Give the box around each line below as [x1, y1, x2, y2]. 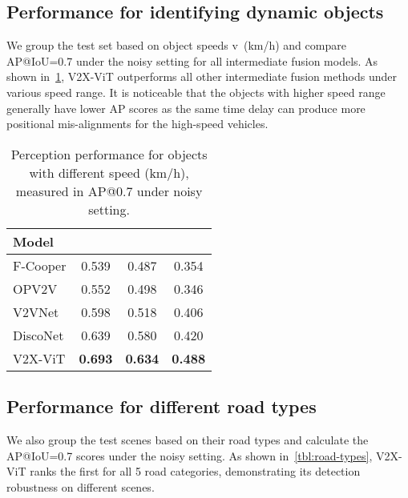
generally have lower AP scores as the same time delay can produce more [6, 99, 366, 116]
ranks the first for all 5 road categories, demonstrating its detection [30, 463, 361, 480]
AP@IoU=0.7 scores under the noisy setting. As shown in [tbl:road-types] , [6, 447, 373, 464]
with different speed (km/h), [29, 163, 189, 182]
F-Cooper [13, 255, 67, 275]
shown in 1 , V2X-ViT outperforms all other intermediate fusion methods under [6, 68, 398, 85]
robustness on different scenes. [6, 478, 155, 495]
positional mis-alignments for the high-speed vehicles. [6, 115, 269, 132]
